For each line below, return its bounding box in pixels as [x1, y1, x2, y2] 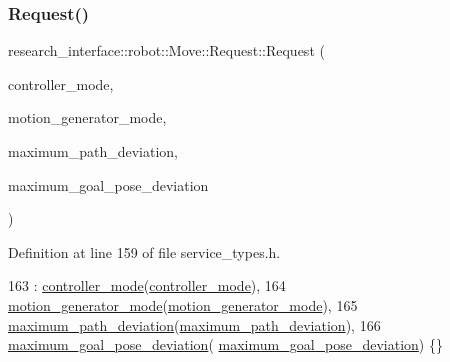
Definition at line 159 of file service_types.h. [8, 241, 281, 262]
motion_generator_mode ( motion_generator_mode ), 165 [8, 294, 358, 315]
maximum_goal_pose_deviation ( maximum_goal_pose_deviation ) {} [8, 334, 443, 355]
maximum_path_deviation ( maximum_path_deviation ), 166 [8, 314, 381, 335]
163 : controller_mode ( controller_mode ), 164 [8, 275, 286, 296]
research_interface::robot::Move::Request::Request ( [8, 40, 325, 61]
